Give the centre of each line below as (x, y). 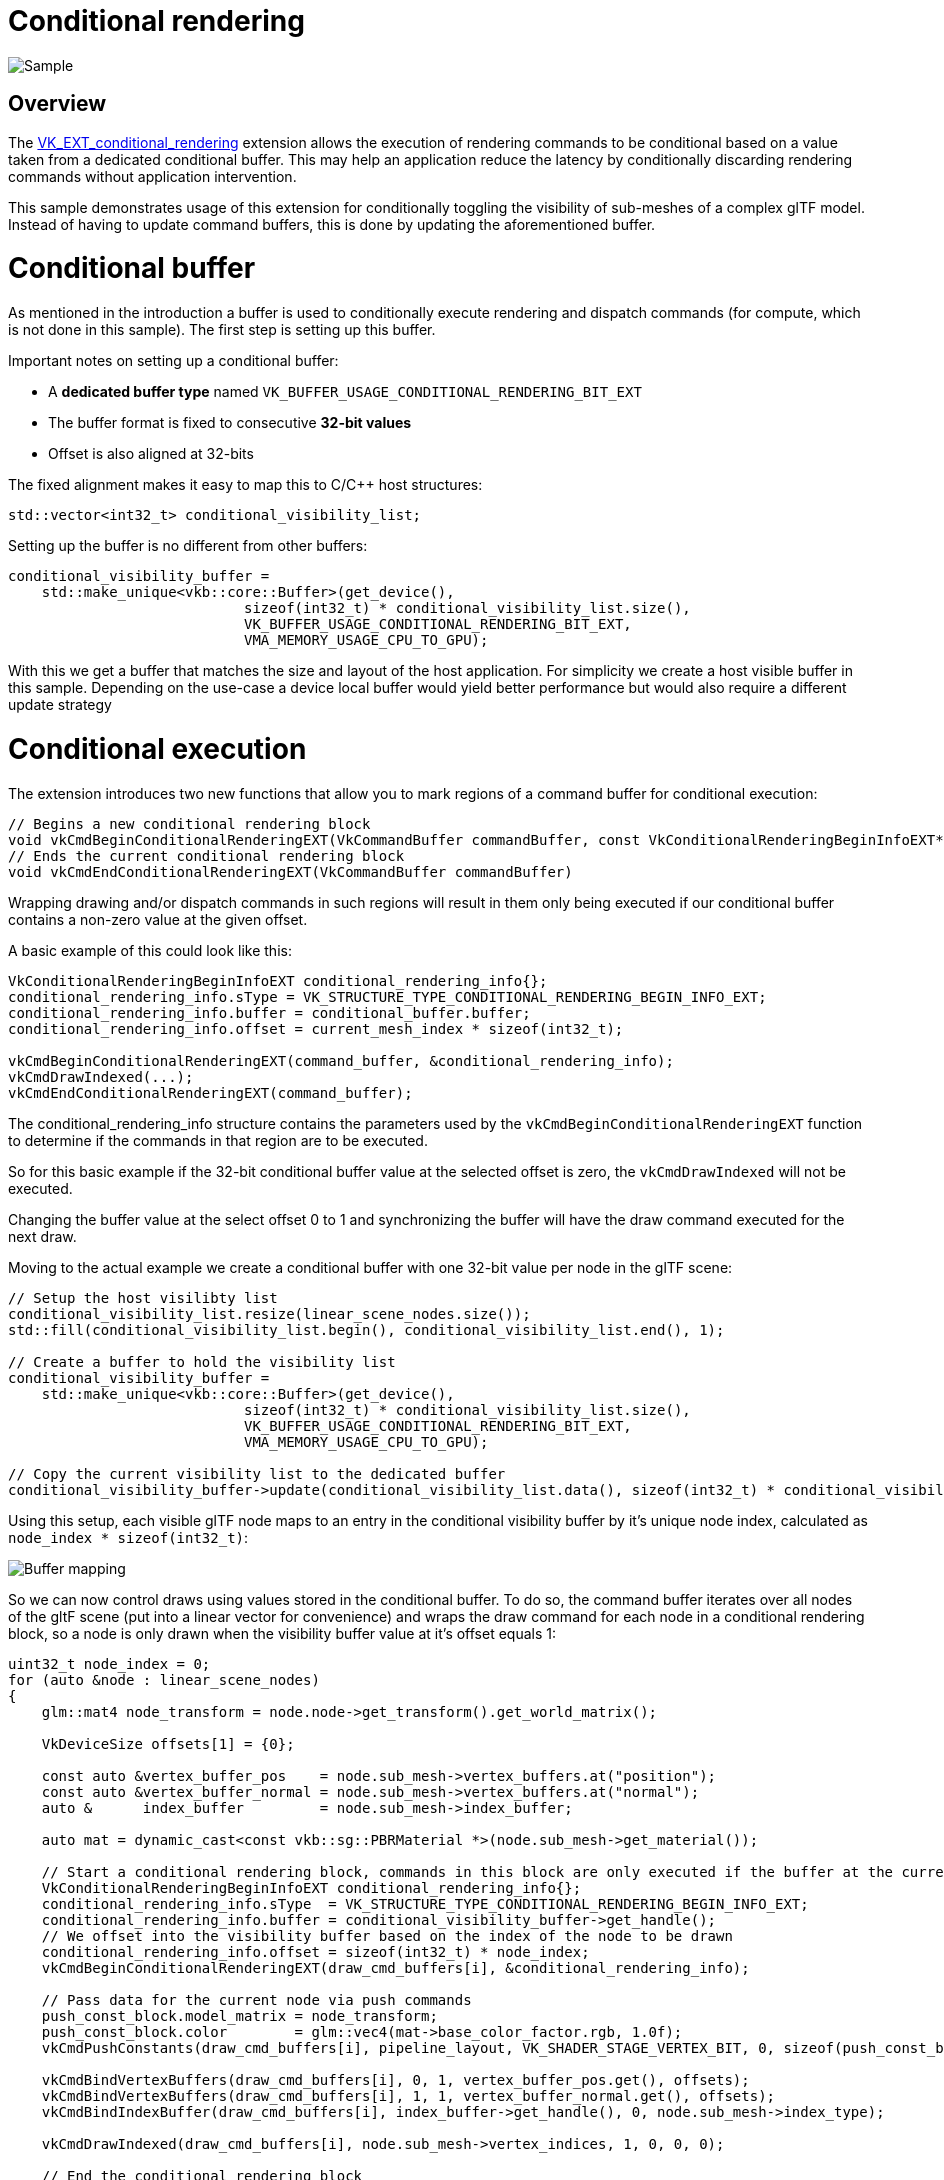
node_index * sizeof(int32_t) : (128, 1537)
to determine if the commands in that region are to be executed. (218, 1140)
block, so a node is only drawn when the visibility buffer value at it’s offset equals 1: (282, 1633)
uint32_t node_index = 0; (109, 1663)
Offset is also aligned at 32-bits (151, 454)
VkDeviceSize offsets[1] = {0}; (168, 1743)
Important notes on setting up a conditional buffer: (173, 361)
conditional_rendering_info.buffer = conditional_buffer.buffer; (269, 1012)
